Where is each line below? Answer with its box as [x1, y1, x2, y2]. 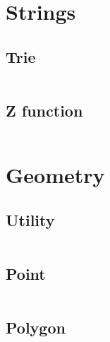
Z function [6, 99, 83, 121]
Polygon [6, 316, 66, 338]
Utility [6, 208, 55, 230]
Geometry [6, 160, 105, 189]
